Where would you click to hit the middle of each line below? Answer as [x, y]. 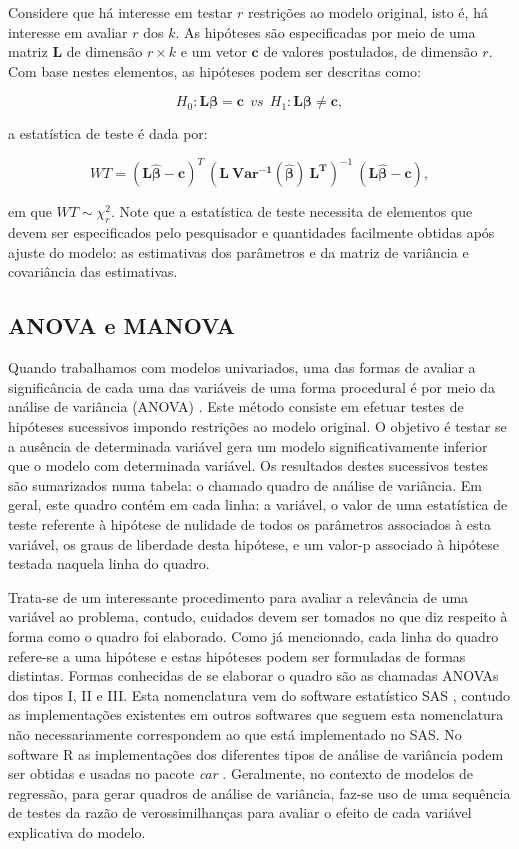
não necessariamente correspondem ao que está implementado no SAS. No [235, 733]
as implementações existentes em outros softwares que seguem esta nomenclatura [256, 714]
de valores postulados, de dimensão [370, 51]
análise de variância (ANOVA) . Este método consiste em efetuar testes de [236, 406]
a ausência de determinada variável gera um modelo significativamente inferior [248, 445]
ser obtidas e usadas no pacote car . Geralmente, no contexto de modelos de [240, 773]
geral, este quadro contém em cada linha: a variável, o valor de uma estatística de [258, 504]
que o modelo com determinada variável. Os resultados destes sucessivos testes [248, 465]
